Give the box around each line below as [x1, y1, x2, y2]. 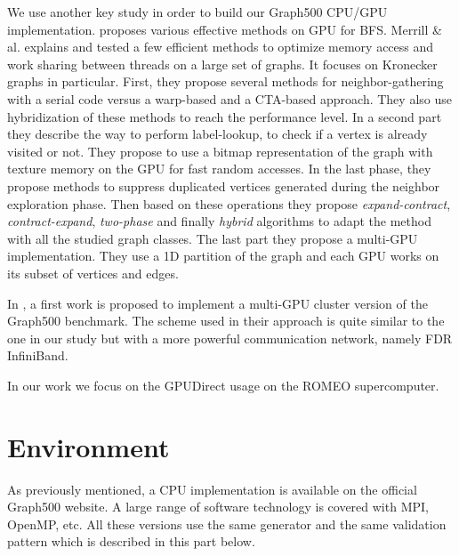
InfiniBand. [7, 346, 68, 365]
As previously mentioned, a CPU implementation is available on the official [7, 479, 417, 498]
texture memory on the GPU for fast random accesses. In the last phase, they [7, 159, 431, 178]
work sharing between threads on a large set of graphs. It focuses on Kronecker [7, 54, 438, 73]
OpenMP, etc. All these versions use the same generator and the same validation [7, 514, 447, 533]
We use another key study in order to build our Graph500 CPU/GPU [7, 3, 388, 20]
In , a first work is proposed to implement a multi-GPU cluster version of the [7, 294, 428, 312]
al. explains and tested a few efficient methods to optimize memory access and [7, 37, 434, 56]
